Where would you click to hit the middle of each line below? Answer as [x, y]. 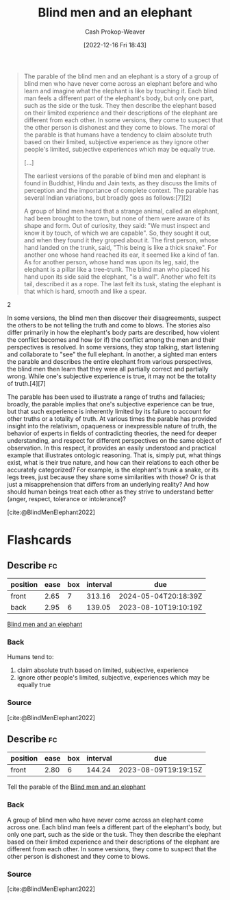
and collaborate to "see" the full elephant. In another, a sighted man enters [112, 354]
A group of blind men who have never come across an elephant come [105, 820]
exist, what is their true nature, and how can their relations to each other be [113, 462]
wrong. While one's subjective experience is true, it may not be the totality [112, 376]
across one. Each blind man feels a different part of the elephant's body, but [115, 827]
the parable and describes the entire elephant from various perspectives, [110, 361]
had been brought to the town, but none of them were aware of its [117, 218]
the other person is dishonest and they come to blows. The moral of [119, 127]
